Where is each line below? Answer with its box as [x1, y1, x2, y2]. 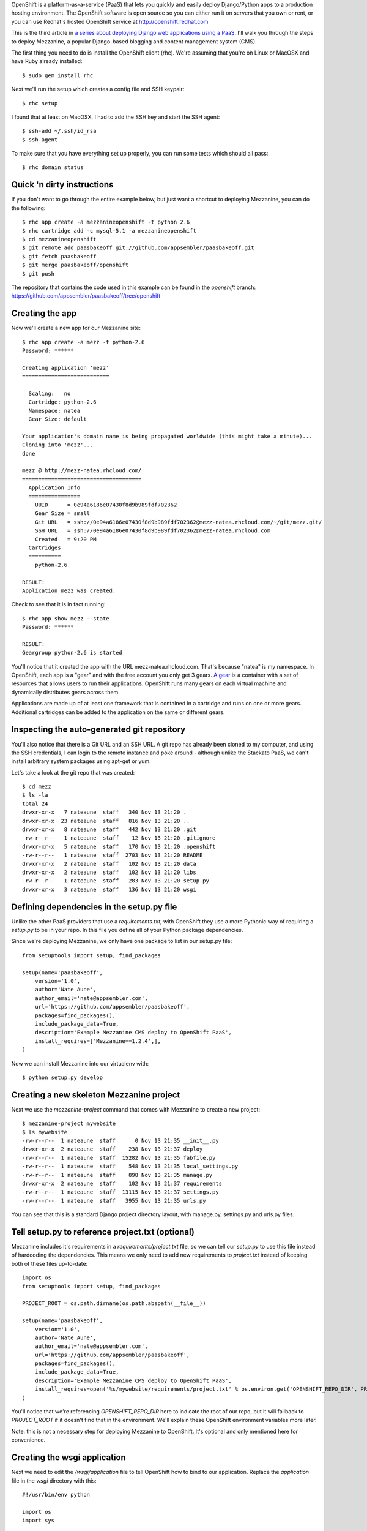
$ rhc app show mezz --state [22, 615, 109, 622]
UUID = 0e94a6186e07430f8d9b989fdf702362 [34, 502, 177, 508]
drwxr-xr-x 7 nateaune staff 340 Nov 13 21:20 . [22, 809, 187, 816]
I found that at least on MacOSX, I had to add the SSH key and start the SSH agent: [11, 113, 220, 121]
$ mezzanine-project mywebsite [22, 1120, 116, 1127]
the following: [11, 204, 46, 211]
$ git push [22, 270, 55, 277]
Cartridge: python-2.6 [28, 399, 97, 405]
